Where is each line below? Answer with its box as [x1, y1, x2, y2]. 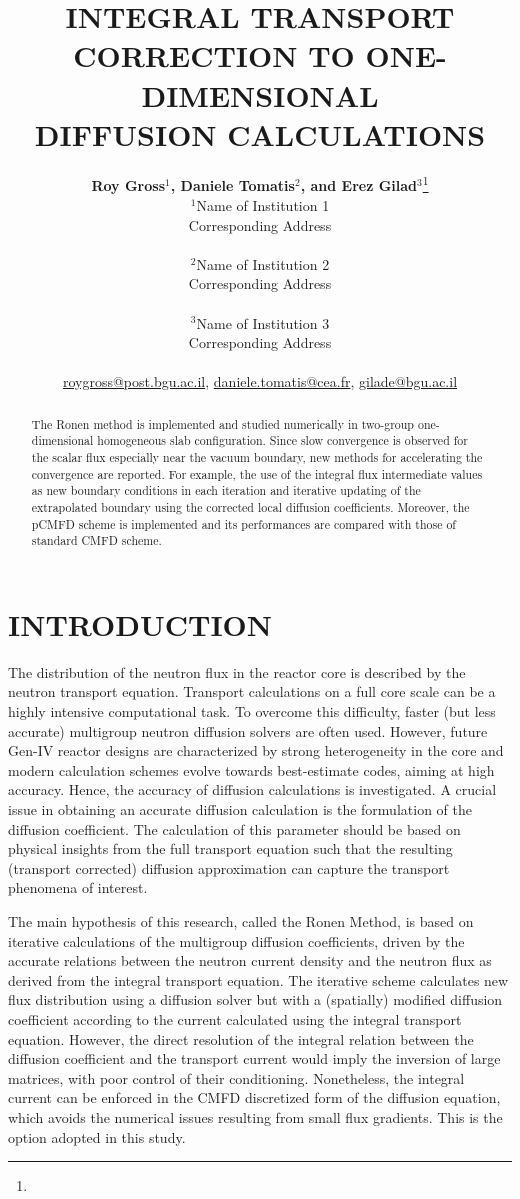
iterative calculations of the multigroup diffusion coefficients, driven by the [8, 930, 465, 951]
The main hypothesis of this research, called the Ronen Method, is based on [8, 910, 474, 931]
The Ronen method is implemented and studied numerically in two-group [31, 415, 414, 432]
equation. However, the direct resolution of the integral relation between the [8, 1028, 474, 1049]
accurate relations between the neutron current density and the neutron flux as [8, 950, 492, 971]
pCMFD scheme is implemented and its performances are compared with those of [31, 515, 456, 532]
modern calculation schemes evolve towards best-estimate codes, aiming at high [8, 759, 495, 780]
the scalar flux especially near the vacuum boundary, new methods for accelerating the [31, 448, 483, 465]
